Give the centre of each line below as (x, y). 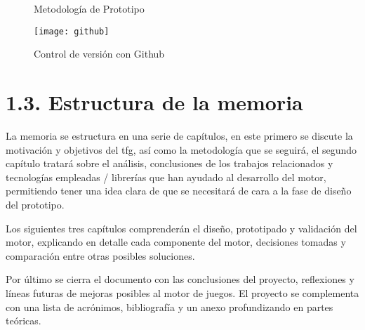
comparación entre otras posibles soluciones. (100, 255)
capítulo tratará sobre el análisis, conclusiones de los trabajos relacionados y (170, 163)
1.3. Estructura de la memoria (154, 102)
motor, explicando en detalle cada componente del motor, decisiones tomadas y (176, 242)
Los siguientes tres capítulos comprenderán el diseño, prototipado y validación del (181, 228)
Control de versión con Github (99, 54)
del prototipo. (35, 204)
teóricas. (24, 321)
